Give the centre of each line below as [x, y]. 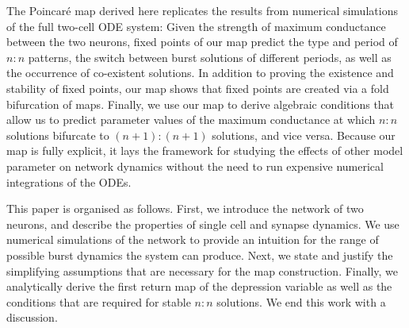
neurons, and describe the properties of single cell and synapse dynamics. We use [203, 224]
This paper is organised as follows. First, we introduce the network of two [185, 208]
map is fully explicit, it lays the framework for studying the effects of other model [205, 150]
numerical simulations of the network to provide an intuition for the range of [193, 239]
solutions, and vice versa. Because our [304, 135]
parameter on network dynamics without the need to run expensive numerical [195, 166]
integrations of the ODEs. [69, 181]
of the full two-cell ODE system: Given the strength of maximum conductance [196, 26]
